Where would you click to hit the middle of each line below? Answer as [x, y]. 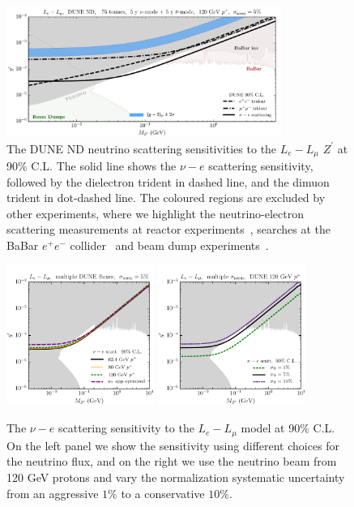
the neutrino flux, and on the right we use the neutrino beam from [172, 461]
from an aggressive [53, 493]
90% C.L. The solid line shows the [92, 166]
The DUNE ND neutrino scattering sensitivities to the [142, 148]
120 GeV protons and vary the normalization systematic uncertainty [176, 477]
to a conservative [163, 493]
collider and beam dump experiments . [169, 245]
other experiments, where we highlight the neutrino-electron [155, 213]
